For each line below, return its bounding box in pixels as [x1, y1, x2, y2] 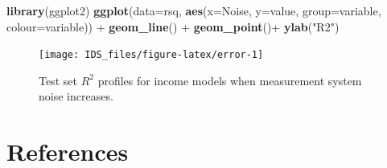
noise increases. [39, 88, 113, 104]
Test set [39, 72, 77, 88]
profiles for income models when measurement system [97, 72, 362, 88]
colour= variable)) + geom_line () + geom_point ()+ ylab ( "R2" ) [6, 18, 340, 35]
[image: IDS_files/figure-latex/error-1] [39, 49, 264, 61]
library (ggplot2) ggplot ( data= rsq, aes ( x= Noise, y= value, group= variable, [6, 2, 381, 18]
